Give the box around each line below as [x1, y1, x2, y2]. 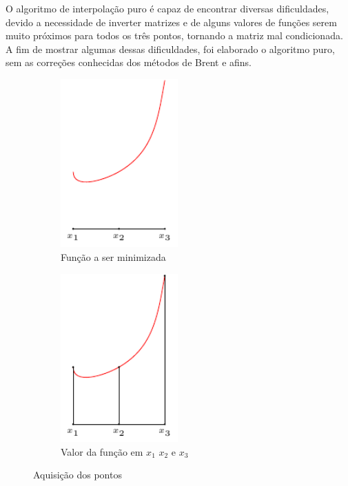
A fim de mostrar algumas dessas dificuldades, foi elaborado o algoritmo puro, [6, 41, 335, 56]
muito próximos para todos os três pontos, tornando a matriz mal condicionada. [6, 28, 343, 43]
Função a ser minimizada [61, 249, 166, 264]
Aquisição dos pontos [33, 467, 122, 482]
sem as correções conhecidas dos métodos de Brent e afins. [6, 55, 252, 70]
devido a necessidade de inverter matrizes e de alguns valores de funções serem [6, 14, 337, 29]
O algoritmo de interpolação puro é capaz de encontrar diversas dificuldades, [6, 1, 329, 15]
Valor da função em [61, 444, 143, 458]
